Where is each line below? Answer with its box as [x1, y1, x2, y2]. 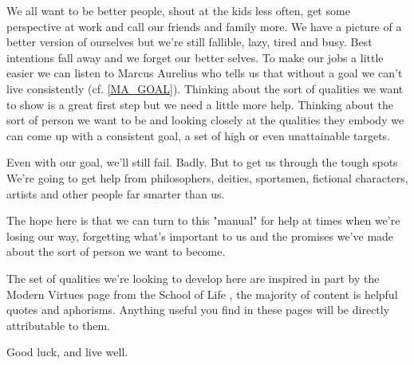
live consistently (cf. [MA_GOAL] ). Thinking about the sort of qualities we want [6, 80, 404, 96]
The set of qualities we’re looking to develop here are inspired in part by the [6, 269, 380, 286]
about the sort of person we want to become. [6, 243, 226, 260]
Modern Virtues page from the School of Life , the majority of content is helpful [6, 285, 398, 302]
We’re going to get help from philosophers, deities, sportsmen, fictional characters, [6, 169, 408, 186]
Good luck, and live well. [6, 343, 128, 360]
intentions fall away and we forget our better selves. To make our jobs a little [6, 49, 384, 65]
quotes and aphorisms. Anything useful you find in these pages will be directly [6, 301, 390, 318]
